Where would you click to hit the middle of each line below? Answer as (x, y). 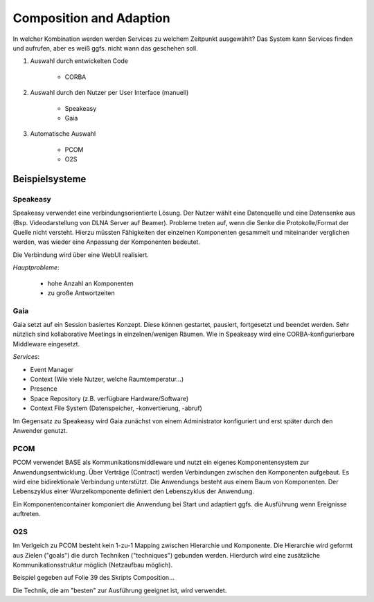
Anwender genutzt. (40, 431)
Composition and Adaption (91, 18)
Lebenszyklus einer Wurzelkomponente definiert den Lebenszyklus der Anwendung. (133, 491)
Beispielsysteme (50, 179)
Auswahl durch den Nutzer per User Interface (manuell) (109, 93)
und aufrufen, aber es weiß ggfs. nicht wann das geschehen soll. (105, 48)
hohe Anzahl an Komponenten (91, 283)
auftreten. (27, 514)
